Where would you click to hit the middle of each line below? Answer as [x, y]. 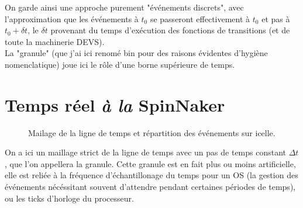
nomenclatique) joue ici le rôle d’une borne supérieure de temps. [120, 64]
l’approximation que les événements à [72, 18]
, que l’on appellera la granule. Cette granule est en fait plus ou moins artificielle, [150, 163]
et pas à [276, 18]
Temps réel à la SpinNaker [115, 105]
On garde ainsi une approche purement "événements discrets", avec [124, 7]
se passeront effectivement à [200, 18]
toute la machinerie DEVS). [55, 41]
